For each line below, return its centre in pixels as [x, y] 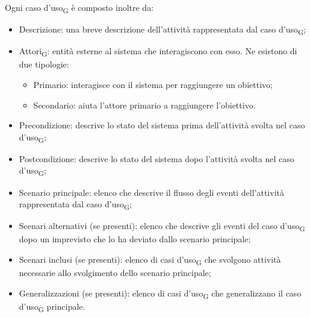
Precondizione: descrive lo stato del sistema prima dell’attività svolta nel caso [162, 125]
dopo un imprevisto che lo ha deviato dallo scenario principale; [135, 239]
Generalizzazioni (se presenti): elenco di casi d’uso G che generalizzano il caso [160, 293]
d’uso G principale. [52, 307]
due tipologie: [44, 64]
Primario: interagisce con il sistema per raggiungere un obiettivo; [153, 84]
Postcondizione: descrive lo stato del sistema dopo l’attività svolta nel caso [157, 158]
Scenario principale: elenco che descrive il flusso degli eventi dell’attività [151, 192]
